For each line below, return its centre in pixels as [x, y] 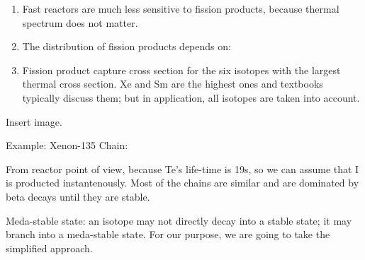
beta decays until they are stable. [78, 196]
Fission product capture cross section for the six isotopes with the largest [181, 70]
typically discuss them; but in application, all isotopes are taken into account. [191, 97]
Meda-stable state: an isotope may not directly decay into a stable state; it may [179, 220]
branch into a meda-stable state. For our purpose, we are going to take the [168, 234]
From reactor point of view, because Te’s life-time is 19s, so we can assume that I [182, 169]
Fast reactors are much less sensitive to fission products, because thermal [181, 8]
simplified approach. [49, 248]
